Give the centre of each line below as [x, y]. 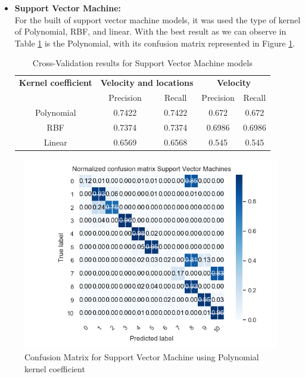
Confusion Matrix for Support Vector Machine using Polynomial [142, 357]
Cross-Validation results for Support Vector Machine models [142, 63]
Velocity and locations [147, 83]
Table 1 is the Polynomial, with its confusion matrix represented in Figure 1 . [155, 43]
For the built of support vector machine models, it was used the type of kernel [158, 19]
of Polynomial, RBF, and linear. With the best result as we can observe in [150, 31]
